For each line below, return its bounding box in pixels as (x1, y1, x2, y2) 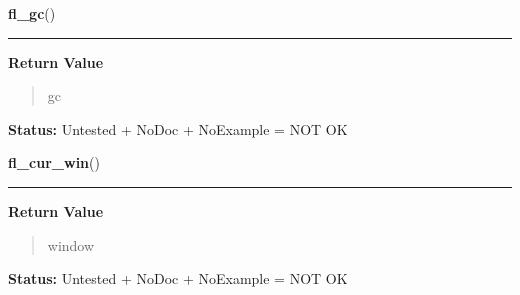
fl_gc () (8, 3, 56, 23)
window (47, 234, 95, 255)
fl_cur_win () (8, 152, 100, 173)
